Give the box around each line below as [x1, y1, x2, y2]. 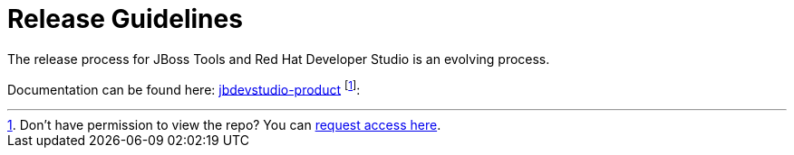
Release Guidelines [7, 4, 243, 34]
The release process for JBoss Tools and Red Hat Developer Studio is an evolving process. [7, 50, 550, 67]
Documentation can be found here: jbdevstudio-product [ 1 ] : [7, 78, 361, 97]
